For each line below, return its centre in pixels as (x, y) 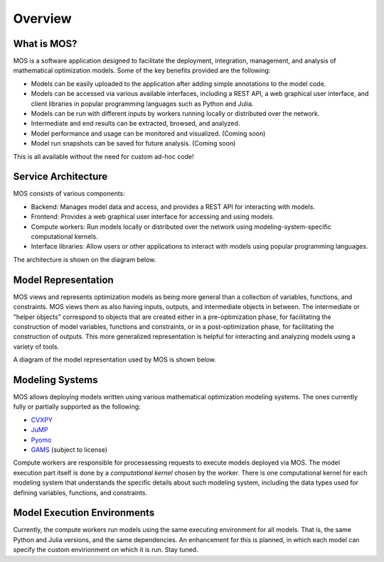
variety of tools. (36, 346)
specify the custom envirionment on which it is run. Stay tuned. (106, 550)
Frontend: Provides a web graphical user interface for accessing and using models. (153, 217)
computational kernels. (65, 237)
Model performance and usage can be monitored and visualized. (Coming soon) (148, 133)
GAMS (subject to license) (69, 449)
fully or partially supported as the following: (77, 407)
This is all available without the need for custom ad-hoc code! (104, 156)
